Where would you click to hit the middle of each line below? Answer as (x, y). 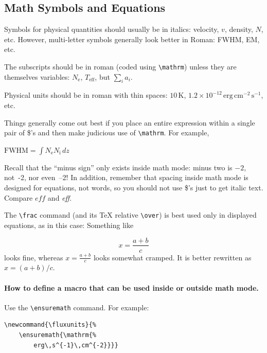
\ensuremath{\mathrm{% (57, 335)
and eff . (60, 197)
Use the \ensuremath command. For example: (77, 307)
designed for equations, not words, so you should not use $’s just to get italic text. (134, 188)
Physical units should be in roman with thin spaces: (86, 95)
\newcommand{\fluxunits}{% (50, 325)
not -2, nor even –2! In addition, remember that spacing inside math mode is (126, 177)
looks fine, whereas (34, 257)
